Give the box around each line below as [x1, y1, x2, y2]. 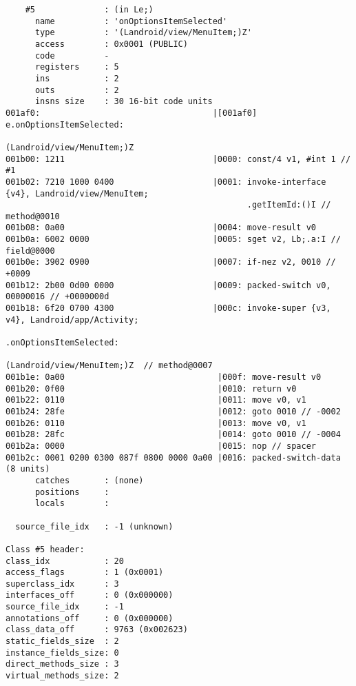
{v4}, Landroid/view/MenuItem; [6, 188, 149, 199]
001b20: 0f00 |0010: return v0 [6, 383, 297, 394]
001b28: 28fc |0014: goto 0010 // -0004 [6, 430, 341, 440]
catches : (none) [34, 475, 144, 485]
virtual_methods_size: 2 [6, 671, 119, 681]
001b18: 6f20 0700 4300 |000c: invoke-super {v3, [6, 303, 331, 314]
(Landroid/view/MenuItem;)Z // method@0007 [6, 361, 213, 371]
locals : [34, 498, 109, 509]
